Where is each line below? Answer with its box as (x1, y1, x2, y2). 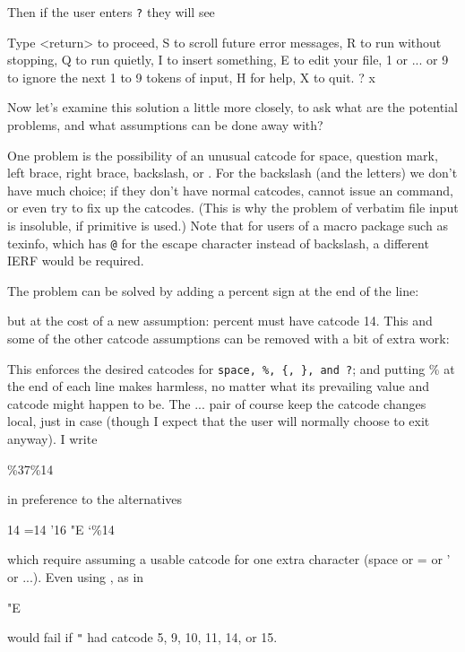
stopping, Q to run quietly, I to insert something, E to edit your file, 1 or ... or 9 (7, 50, 449, 69)
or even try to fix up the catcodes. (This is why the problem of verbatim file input (7, 198, 459, 217)
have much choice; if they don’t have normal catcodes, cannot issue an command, (7, 180, 454, 199)
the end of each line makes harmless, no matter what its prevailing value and (7, 377, 429, 396)
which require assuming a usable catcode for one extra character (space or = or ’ (7, 550, 451, 569)
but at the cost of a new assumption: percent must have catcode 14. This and (7, 311, 433, 330)
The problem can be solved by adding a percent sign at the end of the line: (7, 281, 419, 300)
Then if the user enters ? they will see (7, 3, 215, 21)
